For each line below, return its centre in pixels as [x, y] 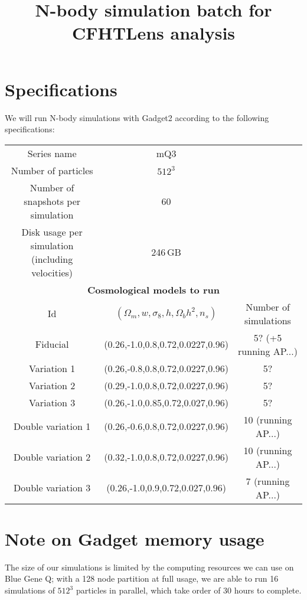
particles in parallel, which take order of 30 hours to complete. [189, 590]
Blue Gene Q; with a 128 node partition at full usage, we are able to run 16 [142, 578]
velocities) [52, 272]
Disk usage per [52, 231]
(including [52, 259]
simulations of [30, 590]
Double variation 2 [52, 457]
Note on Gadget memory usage [135, 538]
